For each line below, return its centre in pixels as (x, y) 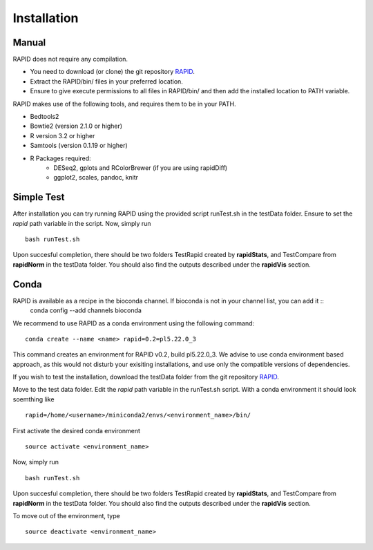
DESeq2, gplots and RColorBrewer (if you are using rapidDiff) (141, 168)
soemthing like (34, 399)
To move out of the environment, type (66, 515)
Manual (29, 42)
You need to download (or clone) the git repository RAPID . (112, 72)
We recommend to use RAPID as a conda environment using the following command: (134, 323)
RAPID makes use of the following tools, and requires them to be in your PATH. (124, 104)
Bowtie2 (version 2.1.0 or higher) (76, 126)
